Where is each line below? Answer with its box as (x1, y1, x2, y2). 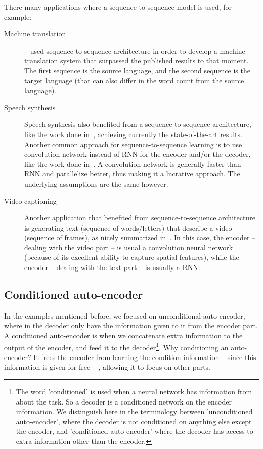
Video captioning (4, 195, 57, 206)
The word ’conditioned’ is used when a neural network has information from (16, 386, 252, 397)
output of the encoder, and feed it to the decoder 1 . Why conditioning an (4, 340, 229, 352)
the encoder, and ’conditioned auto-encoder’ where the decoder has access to (16, 426, 253, 436)
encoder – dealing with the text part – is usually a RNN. (24, 262, 200, 273)
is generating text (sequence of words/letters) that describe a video (24, 222, 232, 233)
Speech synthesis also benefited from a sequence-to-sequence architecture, (24, 119, 251, 129)
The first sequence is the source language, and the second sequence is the (24, 65, 250, 75)
